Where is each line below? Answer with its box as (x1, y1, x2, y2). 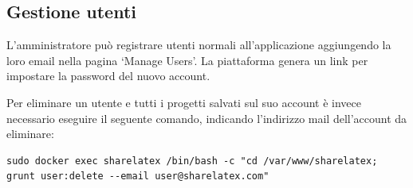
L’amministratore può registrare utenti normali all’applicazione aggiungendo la (6, 36, 391, 53)
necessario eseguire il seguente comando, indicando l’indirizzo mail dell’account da (6, 109, 407, 126)
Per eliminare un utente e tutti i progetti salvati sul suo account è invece (6, 94, 362, 110)
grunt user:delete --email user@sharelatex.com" (6, 171, 269, 182)
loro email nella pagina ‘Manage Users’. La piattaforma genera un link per (6, 52, 368, 68)
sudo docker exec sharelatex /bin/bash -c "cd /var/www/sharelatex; (6, 155, 378, 167)
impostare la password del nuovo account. (6, 67, 210, 84)
